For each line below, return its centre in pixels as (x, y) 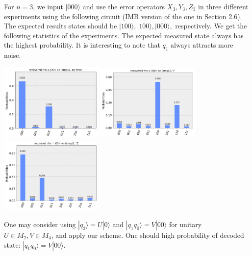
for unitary (185, 224)
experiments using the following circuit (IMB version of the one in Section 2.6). (123, 16)
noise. (13, 55)
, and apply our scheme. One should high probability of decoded (148, 235)
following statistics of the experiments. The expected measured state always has (124, 35)
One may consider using (40, 224)
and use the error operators (124, 6)
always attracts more (202, 45)
